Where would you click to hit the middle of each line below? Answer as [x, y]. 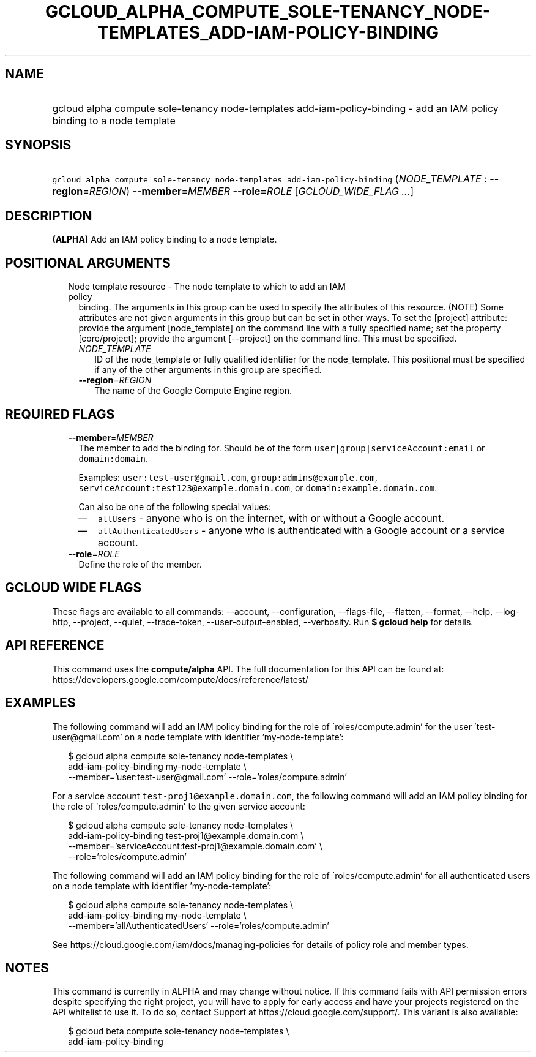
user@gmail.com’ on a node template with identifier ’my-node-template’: [198, 737]
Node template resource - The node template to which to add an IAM [207, 287]
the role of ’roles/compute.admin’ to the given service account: [179, 806]
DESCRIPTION [49, 216]
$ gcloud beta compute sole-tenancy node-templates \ [179, 1031]
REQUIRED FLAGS [60, 414]
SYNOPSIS [38, 145]
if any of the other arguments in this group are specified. [208, 370]
